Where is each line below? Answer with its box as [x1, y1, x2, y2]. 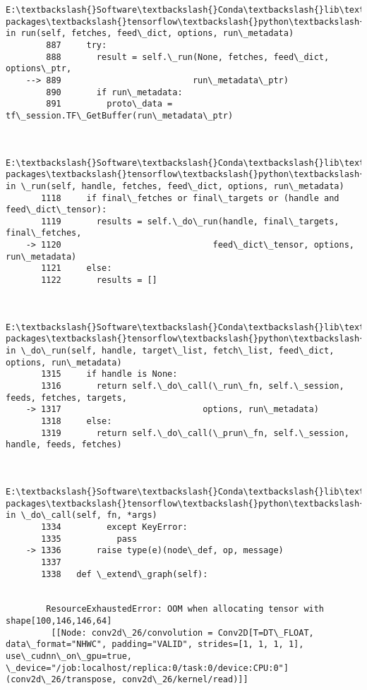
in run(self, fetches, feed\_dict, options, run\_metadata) [6, 28, 294, 39]
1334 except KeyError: [41, 521, 188, 532]
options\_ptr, [6, 63, 72, 74]
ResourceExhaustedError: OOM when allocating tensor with [46, 604, 325, 615]
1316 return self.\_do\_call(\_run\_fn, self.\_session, [41, 381, 344, 391]
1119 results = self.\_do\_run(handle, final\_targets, [41, 216, 339, 226]
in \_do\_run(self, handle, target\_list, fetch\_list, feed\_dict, [6, 346, 335, 356]
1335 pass [41, 533, 138, 544]
